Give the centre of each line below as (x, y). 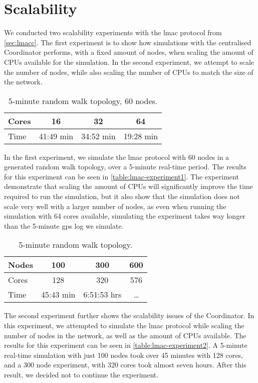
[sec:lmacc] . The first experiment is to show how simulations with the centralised (128, 42)
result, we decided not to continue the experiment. (81, 374)
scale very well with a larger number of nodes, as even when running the (115, 206)
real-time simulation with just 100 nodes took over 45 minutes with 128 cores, (123, 355)
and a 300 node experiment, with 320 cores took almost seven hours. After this (125, 365)
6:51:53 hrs (102, 295)
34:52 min (98, 136)
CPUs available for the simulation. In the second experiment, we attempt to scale (129, 62)
